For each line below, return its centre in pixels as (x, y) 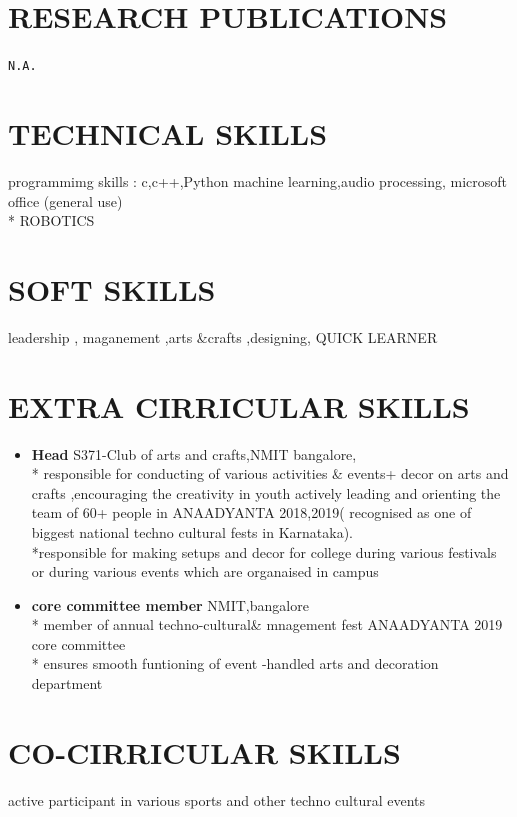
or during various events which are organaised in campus (205, 571)
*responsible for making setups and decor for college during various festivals (264, 551)
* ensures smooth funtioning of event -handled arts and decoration (235, 663)
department (67, 683)
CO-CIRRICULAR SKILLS (204, 751)
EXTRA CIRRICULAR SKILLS (239, 405)
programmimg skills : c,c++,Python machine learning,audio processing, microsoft (257, 180)
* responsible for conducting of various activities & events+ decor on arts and (270, 473)
